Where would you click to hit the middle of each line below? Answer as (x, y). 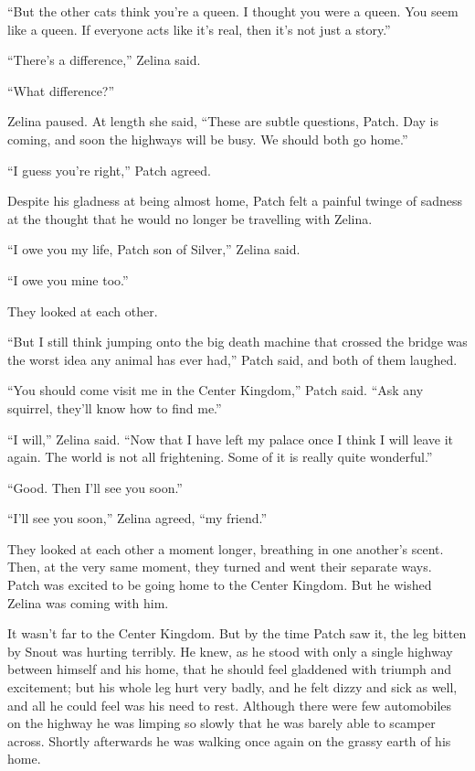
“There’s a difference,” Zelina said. (104, 60)
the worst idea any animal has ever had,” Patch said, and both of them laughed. (232, 359)
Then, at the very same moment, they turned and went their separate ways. (220, 567)
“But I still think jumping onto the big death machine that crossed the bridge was (237, 342)
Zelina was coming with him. (88, 602)
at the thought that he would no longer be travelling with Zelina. (190, 218)
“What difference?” (61, 90)
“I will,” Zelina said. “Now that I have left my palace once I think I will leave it (231, 439)
